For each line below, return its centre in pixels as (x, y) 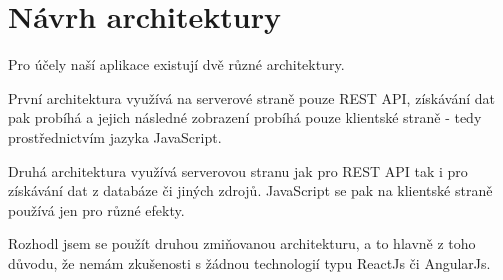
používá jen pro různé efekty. (96, 209)
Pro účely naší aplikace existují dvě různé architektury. (176, 64)
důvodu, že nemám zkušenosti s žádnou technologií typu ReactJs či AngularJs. (249, 262)
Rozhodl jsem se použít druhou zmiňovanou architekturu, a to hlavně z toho (242, 243)
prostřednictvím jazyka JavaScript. (115, 136)
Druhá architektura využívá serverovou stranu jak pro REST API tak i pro (238, 170)
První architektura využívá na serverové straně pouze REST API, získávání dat (251, 97)
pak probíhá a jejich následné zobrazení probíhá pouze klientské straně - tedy (245, 117)
